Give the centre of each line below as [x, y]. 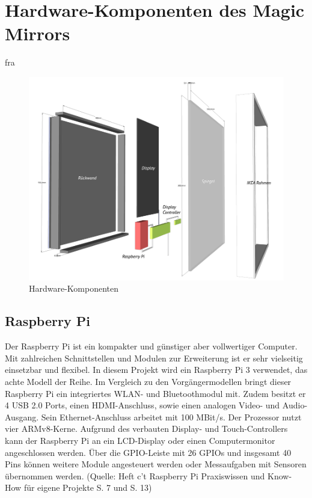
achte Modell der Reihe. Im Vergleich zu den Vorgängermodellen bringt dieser [148, 381]
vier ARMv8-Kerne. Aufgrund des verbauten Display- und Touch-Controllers [146, 429]
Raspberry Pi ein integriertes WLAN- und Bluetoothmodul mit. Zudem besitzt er [155, 393]
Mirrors [38, 33]
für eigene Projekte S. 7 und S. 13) [88, 487]
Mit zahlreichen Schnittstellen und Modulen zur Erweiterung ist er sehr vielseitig [154, 358]
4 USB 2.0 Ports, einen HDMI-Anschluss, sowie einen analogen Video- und [142, 405]
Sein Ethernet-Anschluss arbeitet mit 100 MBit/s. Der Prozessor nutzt [171, 417]
